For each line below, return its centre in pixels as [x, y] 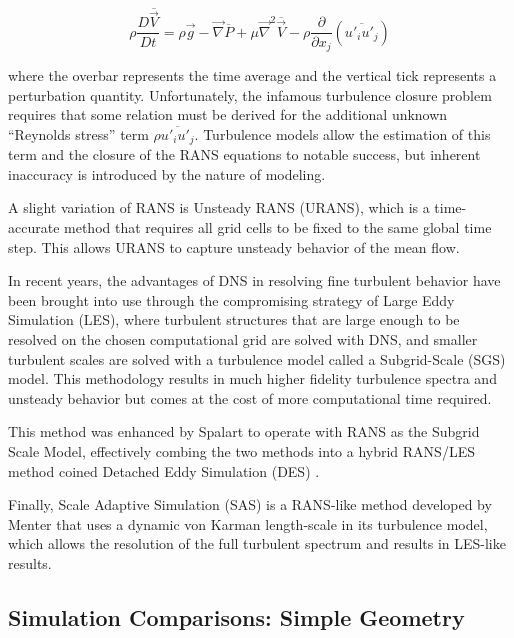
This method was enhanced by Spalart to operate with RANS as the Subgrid [244, 431]
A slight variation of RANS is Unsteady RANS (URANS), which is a [219, 207]
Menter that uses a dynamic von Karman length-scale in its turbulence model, [248, 523]
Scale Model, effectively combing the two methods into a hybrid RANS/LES [241, 450]
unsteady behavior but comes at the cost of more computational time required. [250, 397]
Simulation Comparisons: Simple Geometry [236, 616]
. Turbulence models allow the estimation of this [342, 133]
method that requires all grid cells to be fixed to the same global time [278, 226]
